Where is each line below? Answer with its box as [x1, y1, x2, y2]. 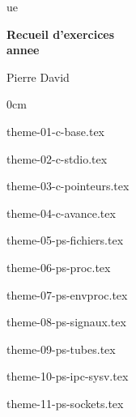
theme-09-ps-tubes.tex [6, 340, 116, 357]
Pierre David [6, 68, 70, 85]
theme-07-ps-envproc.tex [6, 286, 128, 303]
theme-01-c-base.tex [6, 122, 104, 139]
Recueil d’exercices [6, 25, 115, 42]
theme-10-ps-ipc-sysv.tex [6, 368, 129, 385]
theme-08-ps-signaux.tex [6, 313, 126, 330]
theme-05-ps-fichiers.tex [6, 232, 124, 249]
